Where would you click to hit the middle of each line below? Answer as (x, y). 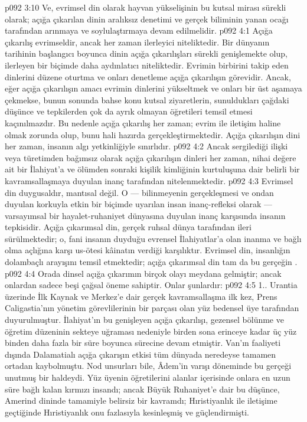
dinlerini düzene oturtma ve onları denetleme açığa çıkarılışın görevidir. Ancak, (148, 76)
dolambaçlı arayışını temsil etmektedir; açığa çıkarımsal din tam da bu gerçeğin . (151, 262)
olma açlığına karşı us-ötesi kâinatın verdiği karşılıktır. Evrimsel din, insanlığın (148, 250)
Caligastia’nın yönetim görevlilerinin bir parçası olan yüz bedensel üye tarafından (152, 308)
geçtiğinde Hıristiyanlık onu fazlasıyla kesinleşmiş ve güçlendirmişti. (127, 412)
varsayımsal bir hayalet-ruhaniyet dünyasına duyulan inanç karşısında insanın (145, 215)
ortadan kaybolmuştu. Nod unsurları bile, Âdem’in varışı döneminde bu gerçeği (148, 366)
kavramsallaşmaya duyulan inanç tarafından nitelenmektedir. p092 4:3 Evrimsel (149, 180)
